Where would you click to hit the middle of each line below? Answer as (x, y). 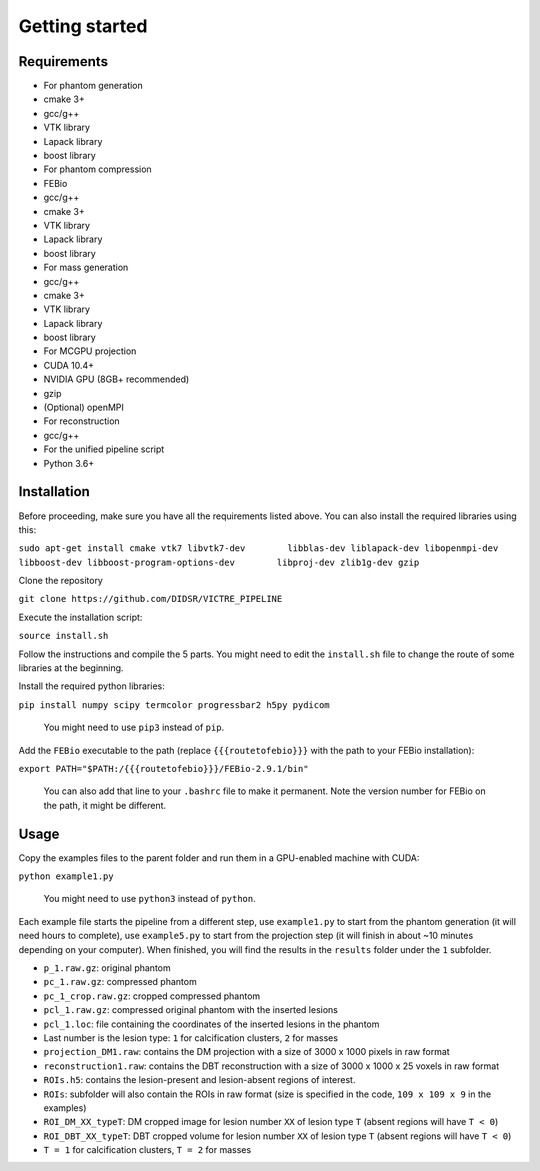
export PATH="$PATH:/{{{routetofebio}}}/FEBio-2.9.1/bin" (163, 768)
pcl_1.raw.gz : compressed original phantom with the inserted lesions (191, 1010)
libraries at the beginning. (71, 668)
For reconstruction (81, 421)
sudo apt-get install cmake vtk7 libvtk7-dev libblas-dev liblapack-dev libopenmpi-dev (258, 548)
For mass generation (86, 267)
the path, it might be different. (105, 805)
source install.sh (63, 636)
